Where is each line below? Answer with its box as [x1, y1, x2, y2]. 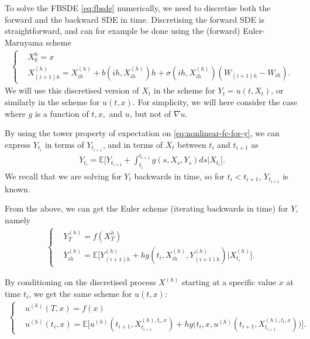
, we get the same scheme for [29, 287, 132, 299]
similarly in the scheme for [5, 95, 100, 108]
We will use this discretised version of [5, 84, 139, 96]
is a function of [35, 107, 89, 119]
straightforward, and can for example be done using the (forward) [5, 25, 240, 37]
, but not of [129, 107, 171, 119]
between [177, 138, 206, 150]
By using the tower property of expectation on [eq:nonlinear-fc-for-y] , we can [5, 127, 280, 139]
